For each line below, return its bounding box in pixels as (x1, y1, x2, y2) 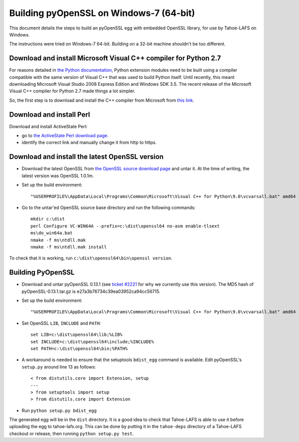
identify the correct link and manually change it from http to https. (21, 140, 157, 146)
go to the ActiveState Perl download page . (21, 133, 109, 139)
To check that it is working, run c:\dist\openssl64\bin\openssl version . (9, 255, 172, 261)
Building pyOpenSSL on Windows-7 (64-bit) (9, 7, 195, 18)
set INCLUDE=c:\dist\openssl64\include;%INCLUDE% (30, 339, 154, 344)
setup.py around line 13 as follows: (21, 364, 96, 370)
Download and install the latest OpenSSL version (9, 153, 164, 161)
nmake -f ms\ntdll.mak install (30, 244, 107, 249)
